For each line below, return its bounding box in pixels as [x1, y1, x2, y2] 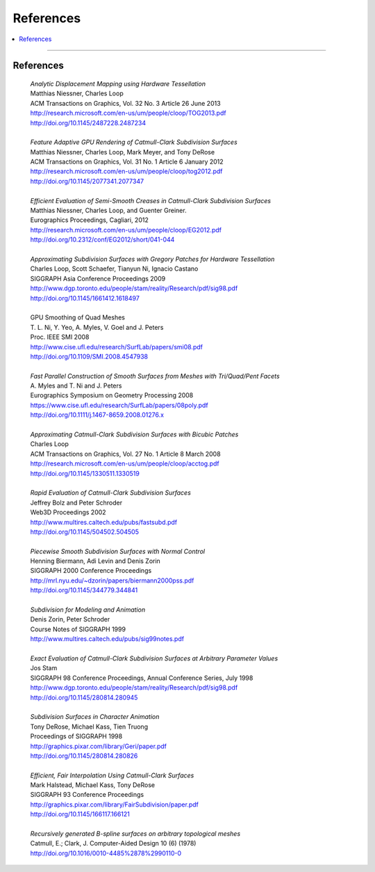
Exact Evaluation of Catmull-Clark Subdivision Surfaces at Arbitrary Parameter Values [30, 654, 278, 663]
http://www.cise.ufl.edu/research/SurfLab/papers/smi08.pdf [30, 342, 203, 351]
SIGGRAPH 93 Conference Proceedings [30, 791, 144, 799]
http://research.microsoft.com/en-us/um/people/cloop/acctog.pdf [30, 459, 220, 468]
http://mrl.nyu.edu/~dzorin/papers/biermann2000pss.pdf [30, 576, 194, 585]
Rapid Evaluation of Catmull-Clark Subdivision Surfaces [30, 489, 191, 497]
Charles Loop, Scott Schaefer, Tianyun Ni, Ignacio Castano [30, 264, 199, 273]
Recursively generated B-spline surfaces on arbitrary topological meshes [30, 830, 241, 838]
